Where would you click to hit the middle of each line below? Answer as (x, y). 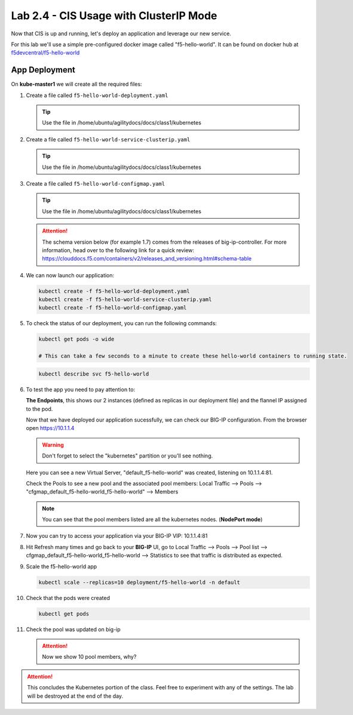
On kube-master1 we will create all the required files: (77, 84)
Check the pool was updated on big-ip (73, 629)
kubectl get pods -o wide (76, 339)
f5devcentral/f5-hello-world (45, 53)
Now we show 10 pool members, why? (89, 657)
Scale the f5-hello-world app (62, 566)
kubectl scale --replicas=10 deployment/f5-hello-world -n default (139, 582)
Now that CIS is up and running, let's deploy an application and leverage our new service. (121, 34)
